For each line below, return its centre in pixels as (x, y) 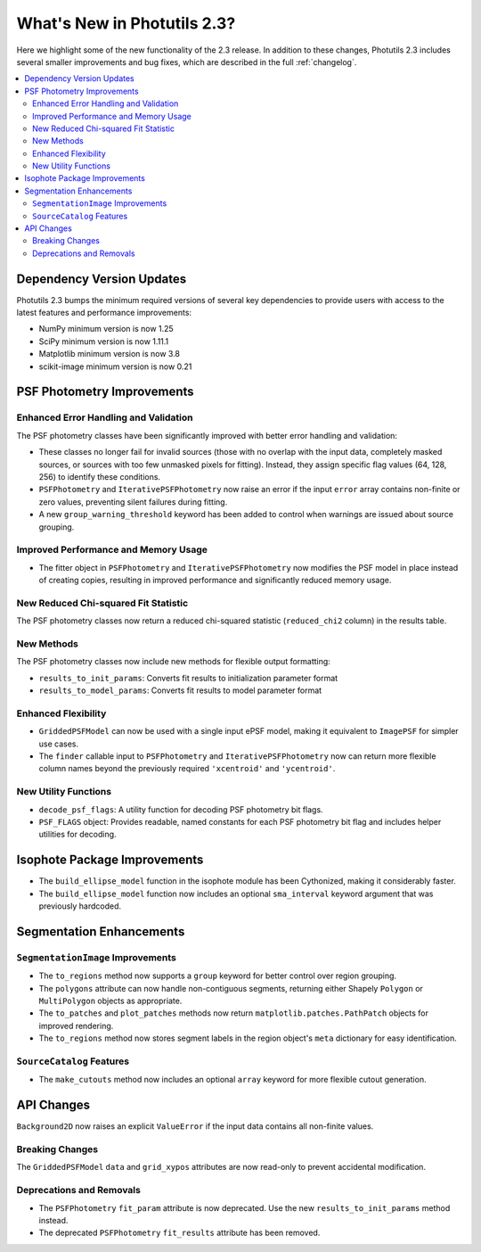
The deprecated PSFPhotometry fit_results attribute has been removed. (179, 1233)
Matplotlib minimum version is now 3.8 (110, 354)
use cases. (59, 744)
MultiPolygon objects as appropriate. (110, 1001)
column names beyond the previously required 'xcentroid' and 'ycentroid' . (187, 769)
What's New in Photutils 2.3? (126, 23)
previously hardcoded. (80, 906)
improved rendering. (76, 1025)
